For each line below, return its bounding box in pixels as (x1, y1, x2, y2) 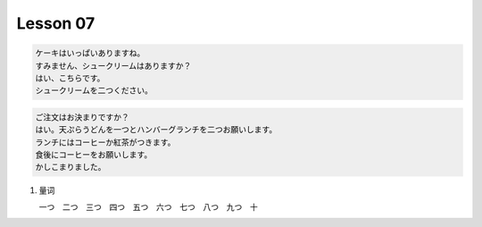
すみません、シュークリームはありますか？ (35, 61, 192, 71)
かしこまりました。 (35, 162, 106, 172)
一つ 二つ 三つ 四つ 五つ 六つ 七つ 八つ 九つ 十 (38, 201, 258, 212)
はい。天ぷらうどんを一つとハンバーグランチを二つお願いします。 (35, 125, 278, 135)
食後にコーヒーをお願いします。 (35, 150, 153, 160)
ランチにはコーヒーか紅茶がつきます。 (35, 137, 176, 147)
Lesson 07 (16, 13, 96, 33)
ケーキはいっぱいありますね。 (35, 48, 145, 58)
